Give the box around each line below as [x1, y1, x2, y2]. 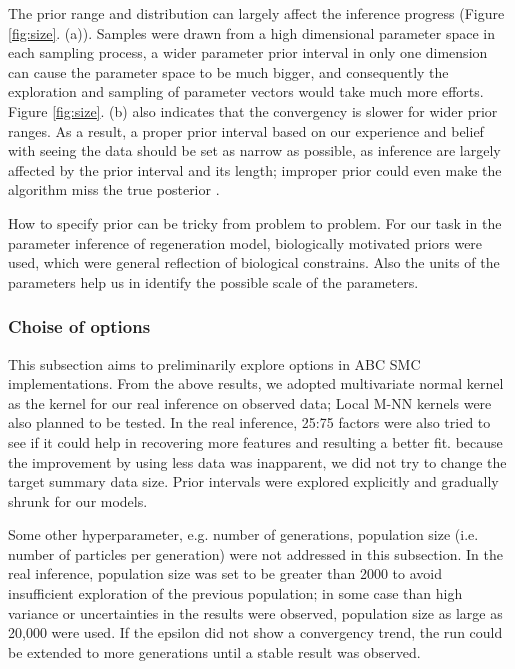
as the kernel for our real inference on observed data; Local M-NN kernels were [8, 392, 492, 413]
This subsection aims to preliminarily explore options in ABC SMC [8, 353, 421, 374]
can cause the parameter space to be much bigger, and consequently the [8, 61, 449, 82]
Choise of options [8, 314, 151, 339]
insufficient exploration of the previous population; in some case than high [8, 583, 463, 604]
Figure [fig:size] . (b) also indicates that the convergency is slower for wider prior [8, 100, 498, 121]
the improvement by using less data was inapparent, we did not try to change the [8, 451, 507, 472]
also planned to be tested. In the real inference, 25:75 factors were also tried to [8, 412, 491, 433]
